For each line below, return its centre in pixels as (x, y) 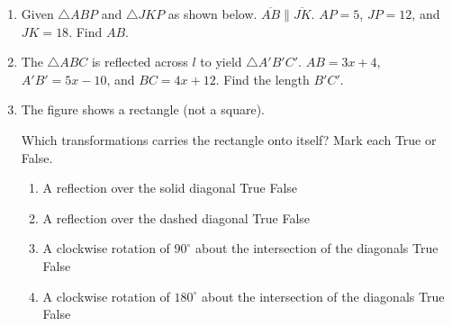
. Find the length (262, 79)
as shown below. (212, 14)
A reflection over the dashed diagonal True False (176, 217)
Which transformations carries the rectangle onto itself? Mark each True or (229, 139)
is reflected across (140, 62)
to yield (221, 62)
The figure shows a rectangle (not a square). (143, 109)
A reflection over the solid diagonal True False (170, 188)
